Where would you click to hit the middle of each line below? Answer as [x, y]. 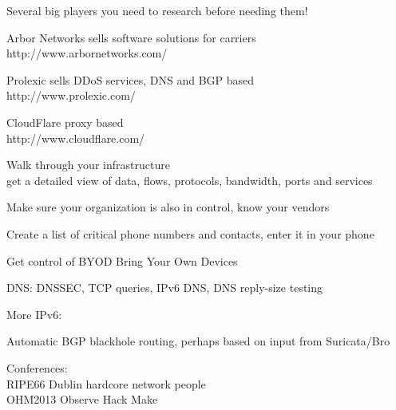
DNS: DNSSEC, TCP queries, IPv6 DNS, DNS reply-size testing [165, 288]
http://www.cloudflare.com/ [76, 138]
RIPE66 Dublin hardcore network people [106, 383]
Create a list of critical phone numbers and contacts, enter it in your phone [190, 233]
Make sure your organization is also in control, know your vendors [168, 207]
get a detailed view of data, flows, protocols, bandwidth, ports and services [190, 180]
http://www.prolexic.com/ [71, 95]
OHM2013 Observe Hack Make [82, 399]
